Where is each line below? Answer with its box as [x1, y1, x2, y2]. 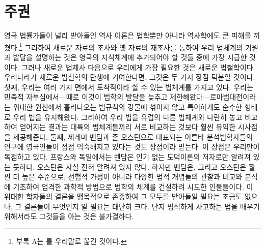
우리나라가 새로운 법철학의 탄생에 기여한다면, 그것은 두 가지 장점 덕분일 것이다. [4, 72, 255, 82]
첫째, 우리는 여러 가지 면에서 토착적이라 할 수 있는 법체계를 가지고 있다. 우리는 [4, 81, 253, 92]
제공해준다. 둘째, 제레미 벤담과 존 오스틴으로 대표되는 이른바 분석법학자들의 [13, 131, 253, 142]
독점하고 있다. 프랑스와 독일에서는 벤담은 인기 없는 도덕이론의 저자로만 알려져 [4, 151, 251, 162]
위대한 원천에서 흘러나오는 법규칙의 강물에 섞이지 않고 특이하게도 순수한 [13, 101, 242, 112]
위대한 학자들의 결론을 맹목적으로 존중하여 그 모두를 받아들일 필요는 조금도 [4, 191, 242, 202]
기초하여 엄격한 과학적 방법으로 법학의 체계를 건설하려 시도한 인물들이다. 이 [13, 181, 253, 192]
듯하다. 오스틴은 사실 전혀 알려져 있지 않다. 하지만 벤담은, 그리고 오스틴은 [13, 161, 247, 172]
